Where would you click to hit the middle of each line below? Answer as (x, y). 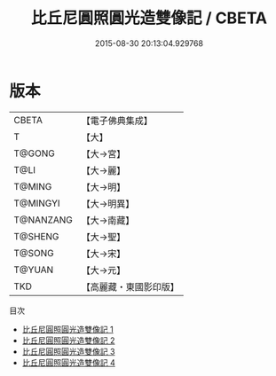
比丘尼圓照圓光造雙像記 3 (68, 351)
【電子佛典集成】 (117, 121)
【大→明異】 (108, 203)
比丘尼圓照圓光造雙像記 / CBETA (149, 18)
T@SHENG (36, 236)
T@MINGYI (37, 203)
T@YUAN (34, 270)
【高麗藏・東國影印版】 (130, 286)
